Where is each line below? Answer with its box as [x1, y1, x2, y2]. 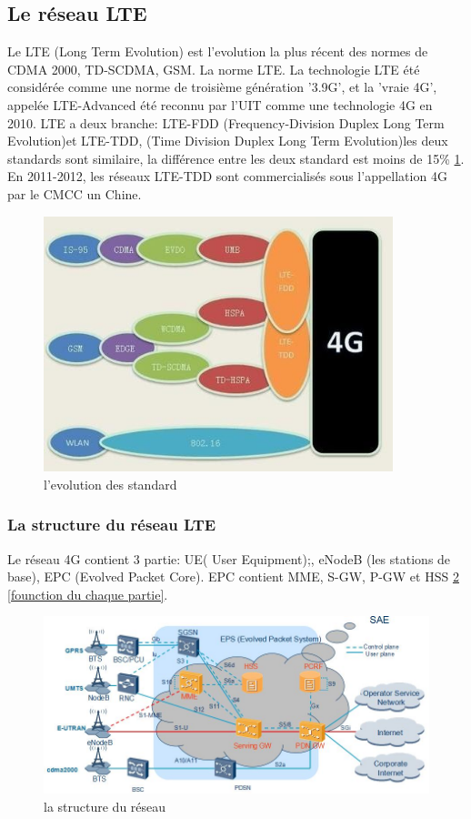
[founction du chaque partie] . [7, 584, 168, 603]
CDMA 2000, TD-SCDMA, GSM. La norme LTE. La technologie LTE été [7, 59, 420, 78]
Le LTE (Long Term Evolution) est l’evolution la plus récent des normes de [7, 42, 428, 61]
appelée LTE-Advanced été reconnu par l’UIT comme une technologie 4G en [7, 95, 433, 114]
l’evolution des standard [44, 474, 177, 493]
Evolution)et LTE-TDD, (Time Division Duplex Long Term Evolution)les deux [7, 131, 448, 150]
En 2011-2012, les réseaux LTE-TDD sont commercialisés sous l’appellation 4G [7, 167, 447, 186]
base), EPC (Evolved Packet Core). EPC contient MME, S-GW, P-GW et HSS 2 [7, 567, 459, 586]
